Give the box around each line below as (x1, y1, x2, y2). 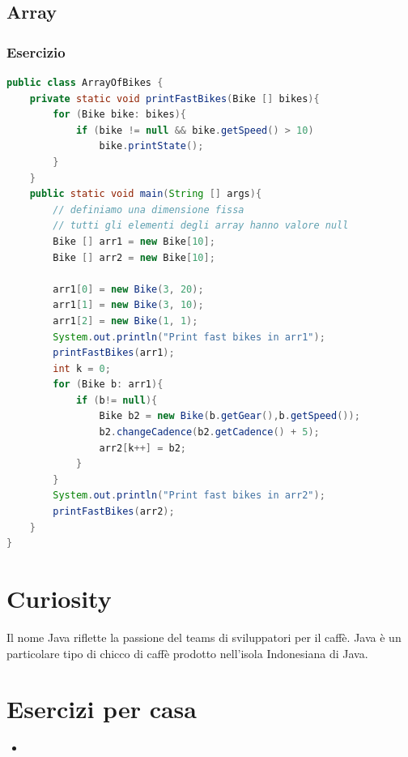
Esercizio (6, 41, 66, 62)
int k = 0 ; (53, 362, 111, 374)
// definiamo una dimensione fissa (53, 203, 244, 216)
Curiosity (6, 582, 112, 614)
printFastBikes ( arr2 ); (53, 506, 175, 518)
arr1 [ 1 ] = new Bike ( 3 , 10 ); (53, 299, 204, 311)
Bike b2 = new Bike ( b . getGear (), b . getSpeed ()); (99, 410, 360, 422)
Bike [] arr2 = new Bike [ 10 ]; (53, 251, 215, 263)
